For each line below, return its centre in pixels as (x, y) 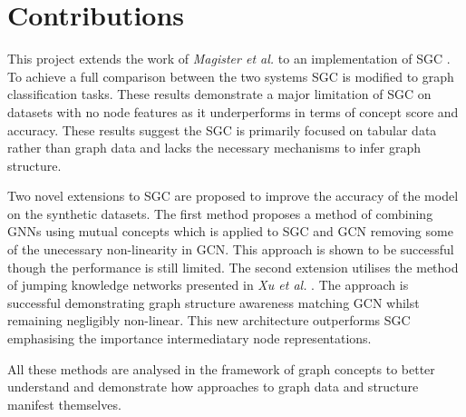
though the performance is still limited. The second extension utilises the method (233, 267)
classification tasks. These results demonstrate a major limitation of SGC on (219, 94)
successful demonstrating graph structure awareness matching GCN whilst (214, 302)
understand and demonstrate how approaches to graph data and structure (213, 387)
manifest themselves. (64, 404)
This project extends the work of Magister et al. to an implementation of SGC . (229, 59)
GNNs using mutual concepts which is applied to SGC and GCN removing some (230, 231)
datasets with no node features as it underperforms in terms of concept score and (233, 111)
